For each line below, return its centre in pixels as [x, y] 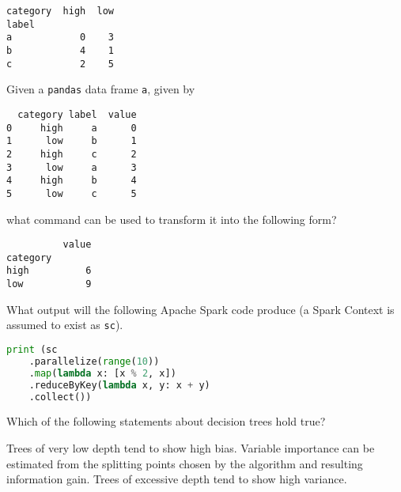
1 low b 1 [72, 141]
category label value [77, 114]
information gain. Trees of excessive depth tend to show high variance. [177, 479]
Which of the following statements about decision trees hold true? [166, 421]
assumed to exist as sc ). [65, 325]
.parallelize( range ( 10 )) [94, 361]
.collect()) [60, 397]
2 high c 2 [72, 154]
